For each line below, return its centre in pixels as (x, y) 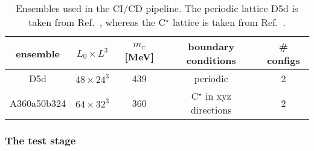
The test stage (40, 140)
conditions (211, 60)
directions (211, 110)
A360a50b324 (38, 103)
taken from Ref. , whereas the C (97, 22)
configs (284, 60)
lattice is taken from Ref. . (229, 22)
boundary (211, 46)
